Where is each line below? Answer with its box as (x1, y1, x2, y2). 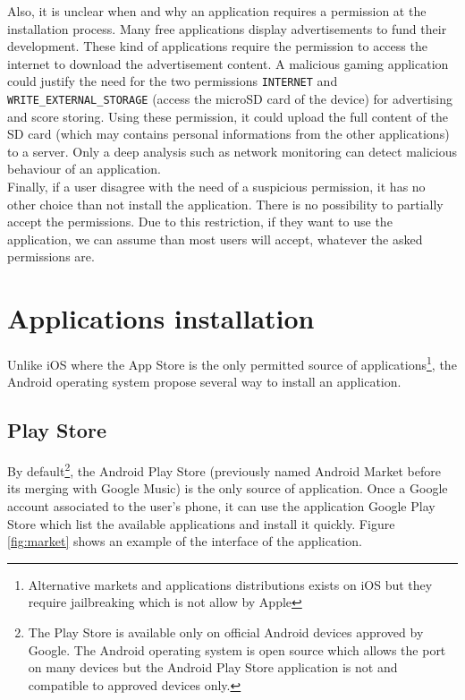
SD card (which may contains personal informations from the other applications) (7, 124, 450, 143)
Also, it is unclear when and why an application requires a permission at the (7, 2, 427, 20)
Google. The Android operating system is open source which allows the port (28, 640, 446, 659)
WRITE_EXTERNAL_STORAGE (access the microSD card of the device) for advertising (7, 90, 452, 108)
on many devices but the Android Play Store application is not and (28, 658, 398, 677)
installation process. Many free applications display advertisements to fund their (7, 19, 447, 38)
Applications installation (7, 300, 315, 337)
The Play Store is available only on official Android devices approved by (28, 623, 424, 642)
